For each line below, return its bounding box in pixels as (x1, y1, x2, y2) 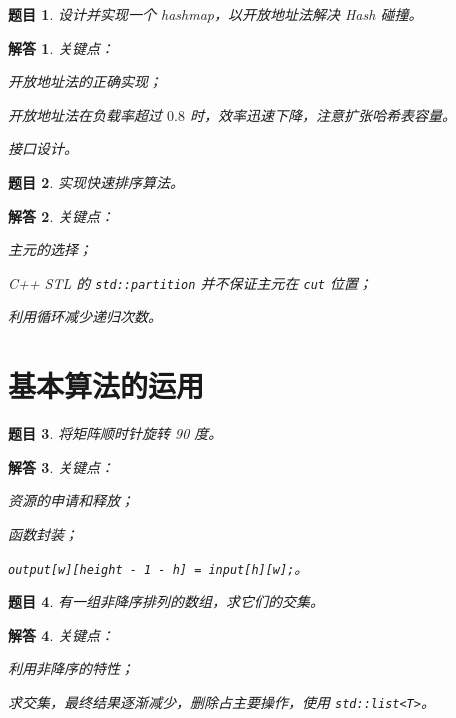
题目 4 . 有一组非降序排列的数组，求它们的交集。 (8, 591, 324, 612)
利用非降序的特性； (8, 658, 134, 679)
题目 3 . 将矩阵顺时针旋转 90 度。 (8, 423, 223, 444)
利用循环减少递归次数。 (8, 306, 162, 327)
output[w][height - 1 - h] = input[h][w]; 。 (8, 557, 309, 578)
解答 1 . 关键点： (8, 37, 114, 58)
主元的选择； (8, 239, 92, 260)
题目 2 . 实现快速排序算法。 (8, 171, 184, 192)
